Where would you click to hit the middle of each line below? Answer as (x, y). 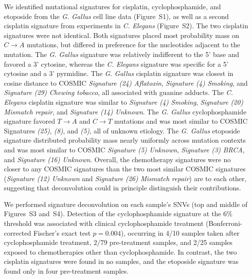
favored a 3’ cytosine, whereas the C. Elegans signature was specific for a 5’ (116, 64)
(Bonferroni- (224, 223)
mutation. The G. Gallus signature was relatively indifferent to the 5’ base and (122, 54)
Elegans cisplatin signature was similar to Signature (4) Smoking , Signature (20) (124, 102)
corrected (18, 232)
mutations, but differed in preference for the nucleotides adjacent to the (133, 45)
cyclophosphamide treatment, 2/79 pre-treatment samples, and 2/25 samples (118, 242)
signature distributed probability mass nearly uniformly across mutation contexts (125, 140)
